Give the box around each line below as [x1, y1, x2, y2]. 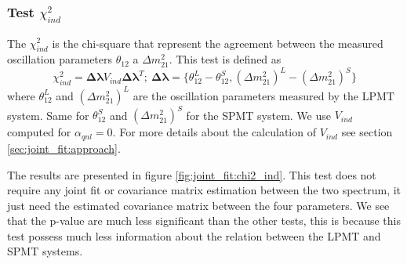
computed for [7, 124, 71, 140]
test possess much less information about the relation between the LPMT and [7, 227, 381, 244]
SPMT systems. [7, 243, 83, 259]
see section [341, 124, 393, 140]
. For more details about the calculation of [112, 124, 316, 140]
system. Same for [7, 107, 89, 123]
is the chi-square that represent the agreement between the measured [52, 34, 383, 51]
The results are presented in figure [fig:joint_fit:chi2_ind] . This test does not [7, 166, 376, 183]
